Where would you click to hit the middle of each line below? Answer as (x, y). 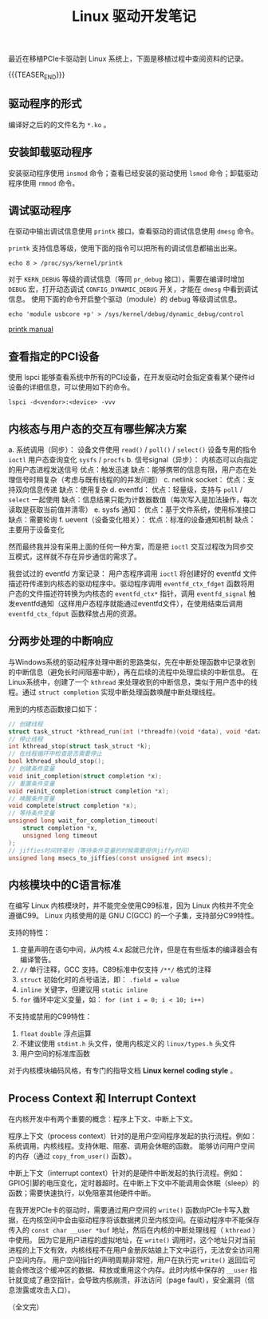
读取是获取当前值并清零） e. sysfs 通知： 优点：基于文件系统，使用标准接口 (132, 510)
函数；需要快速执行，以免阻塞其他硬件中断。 (82, 1193)
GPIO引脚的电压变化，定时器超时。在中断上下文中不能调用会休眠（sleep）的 (134, 1183)
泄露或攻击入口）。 (45, 1290)
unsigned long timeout (60, 835)
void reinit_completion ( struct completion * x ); (89, 791)
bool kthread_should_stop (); (57, 761)
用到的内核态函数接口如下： (54, 709)
